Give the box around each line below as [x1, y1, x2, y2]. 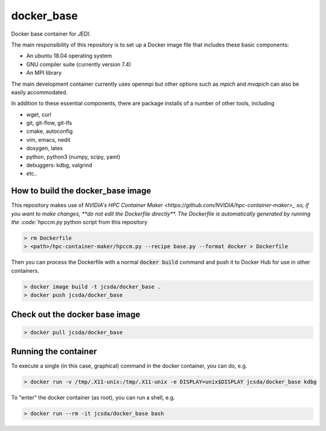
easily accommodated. [11, 88, 68, 96]
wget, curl [26, 110, 51, 118]
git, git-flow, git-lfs [26, 120, 72, 127]
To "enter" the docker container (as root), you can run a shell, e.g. [11, 394, 175, 401]
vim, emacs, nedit [26, 136, 71, 143]
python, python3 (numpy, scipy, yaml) [26, 153, 121, 160]
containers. [11, 267, 39, 274]
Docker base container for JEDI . [11, 30, 91, 37]
